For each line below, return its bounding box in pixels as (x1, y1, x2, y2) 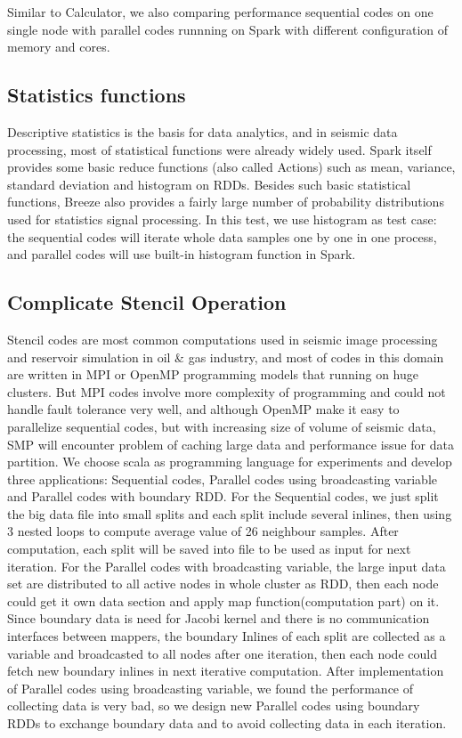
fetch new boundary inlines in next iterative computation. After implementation (7, 661, 444, 680)
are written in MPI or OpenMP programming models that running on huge (7, 365, 418, 384)
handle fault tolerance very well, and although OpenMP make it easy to (7, 400, 400, 418)
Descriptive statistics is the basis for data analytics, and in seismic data (7, 122, 398, 141)
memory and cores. (7, 37, 110, 56)
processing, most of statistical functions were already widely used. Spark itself (7, 140, 432, 158)
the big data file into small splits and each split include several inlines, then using (7, 504, 452, 523)
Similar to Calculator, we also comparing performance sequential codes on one (7, 3, 434, 20)
